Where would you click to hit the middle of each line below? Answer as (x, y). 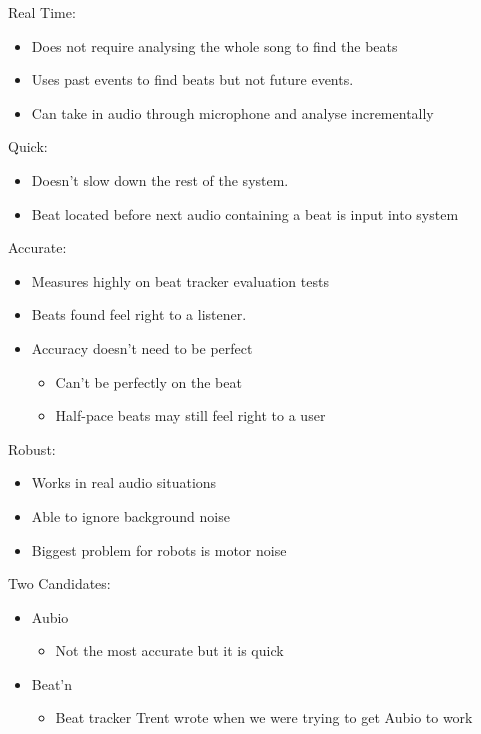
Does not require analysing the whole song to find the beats (214, 45)
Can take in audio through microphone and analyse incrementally (232, 112)
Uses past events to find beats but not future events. (192, 79)
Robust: (32, 448)
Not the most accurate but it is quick (169, 650)
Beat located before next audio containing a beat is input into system (245, 213)
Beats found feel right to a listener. (139, 314)
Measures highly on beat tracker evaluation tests (180, 280)
